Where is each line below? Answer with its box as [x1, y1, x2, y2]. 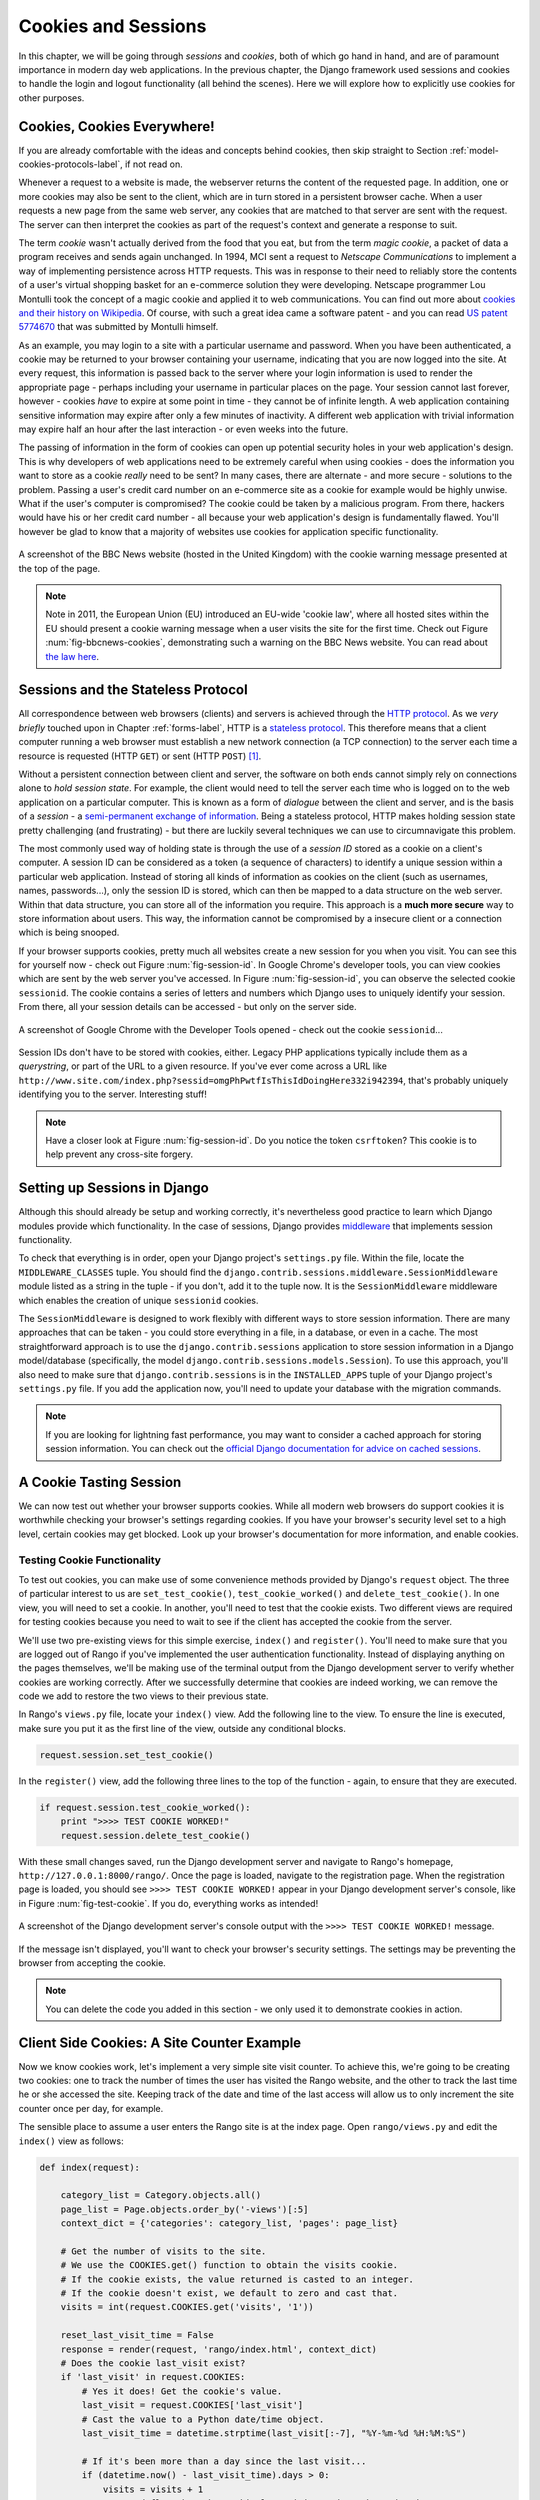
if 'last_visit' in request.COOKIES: [60, 2371, 246, 2383]
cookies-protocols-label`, [18, 158, 124, 170]
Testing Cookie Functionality [18, 1553, 162, 1567]
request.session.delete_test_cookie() [60, 1830, 251, 1841]
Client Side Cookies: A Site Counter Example [18, 2034, 302, 2051]
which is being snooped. [18, 926, 120, 939]
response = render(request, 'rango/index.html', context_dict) [60, 2343, 378, 2355]
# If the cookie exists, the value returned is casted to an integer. [60, 2273, 415, 2285]
